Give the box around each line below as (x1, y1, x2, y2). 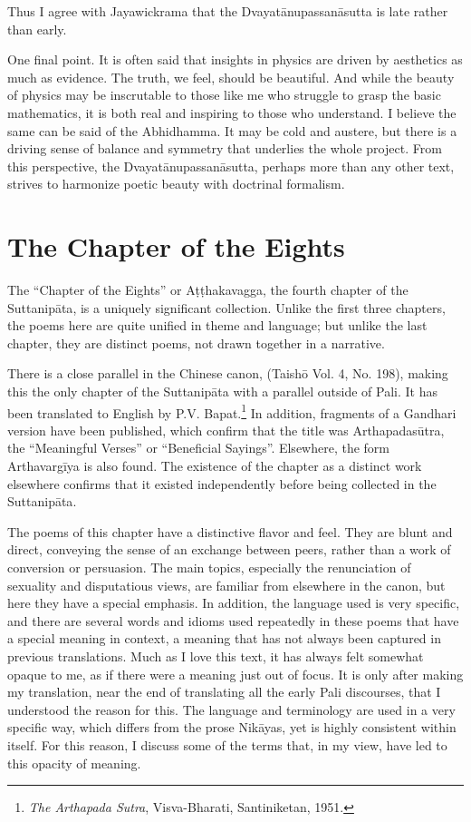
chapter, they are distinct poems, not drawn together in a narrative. (7, 333, 385, 352)
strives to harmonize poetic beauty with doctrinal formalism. (7, 174, 345, 193)
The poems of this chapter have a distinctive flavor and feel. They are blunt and (7, 522, 453, 541)
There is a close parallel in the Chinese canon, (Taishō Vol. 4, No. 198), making (7, 364, 448, 383)
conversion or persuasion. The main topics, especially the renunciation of (7, 558, 411, 577)
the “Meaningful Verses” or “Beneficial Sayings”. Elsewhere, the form (7, 438, 390, 457)
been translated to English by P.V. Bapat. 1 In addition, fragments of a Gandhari (7, 400, 457, 422)
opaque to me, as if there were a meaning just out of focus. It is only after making (7, 664, 464, 683)
